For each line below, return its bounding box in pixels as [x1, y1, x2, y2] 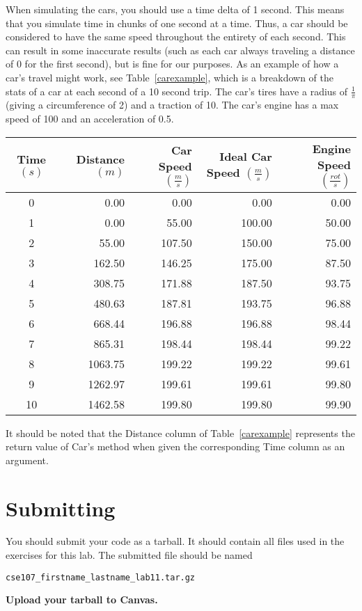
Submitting [6, 493, 116, 522]
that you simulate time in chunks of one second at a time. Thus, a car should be [6, 15, 348, 30]
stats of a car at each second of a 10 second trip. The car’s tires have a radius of [6, 84, 348, 98]
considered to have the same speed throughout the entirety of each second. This [6, 29, 346, 44]
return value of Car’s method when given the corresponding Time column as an [6, 439, 345, 454]
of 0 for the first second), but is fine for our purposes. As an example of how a [6, 56, 339, 71]
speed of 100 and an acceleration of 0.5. [6, 111, 174, 125]
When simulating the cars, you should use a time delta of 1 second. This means [6, 2, 345, 16]
